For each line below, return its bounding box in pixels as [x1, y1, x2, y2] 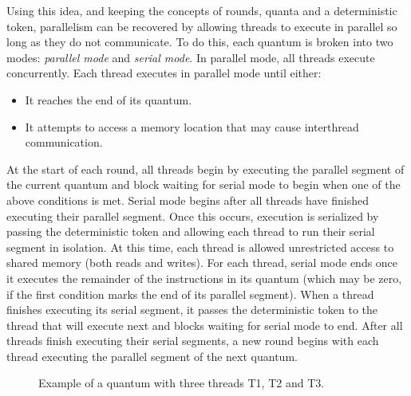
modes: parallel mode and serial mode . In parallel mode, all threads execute [6, 49, 375, 65]
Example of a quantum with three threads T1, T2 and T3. [38, 374, 325, 391]
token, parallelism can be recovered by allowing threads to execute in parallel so [6, 18, 397, 34]
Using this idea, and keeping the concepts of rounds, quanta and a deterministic [6, 2, 397, 18]
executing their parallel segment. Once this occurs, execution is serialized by [6, 207, 379, 224]
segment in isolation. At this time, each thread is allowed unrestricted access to [6, 238, 394, 255]
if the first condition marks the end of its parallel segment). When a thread [6, 285, 374, 302]
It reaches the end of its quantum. [25, 91, 192, 108]
